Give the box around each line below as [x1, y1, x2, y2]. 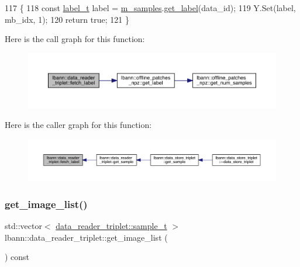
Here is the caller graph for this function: [5, 119, 152, 131]
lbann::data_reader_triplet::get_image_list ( [5, 231, 168, 243]
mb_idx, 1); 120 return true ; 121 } [5, 13, 129, 25]
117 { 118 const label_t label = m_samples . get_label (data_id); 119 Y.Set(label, [5, 2, 296, 13]
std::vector [5, 219, 42, 231]
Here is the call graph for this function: [5, 33, 145, 45]
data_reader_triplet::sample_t [56, 219, 167, 231]
